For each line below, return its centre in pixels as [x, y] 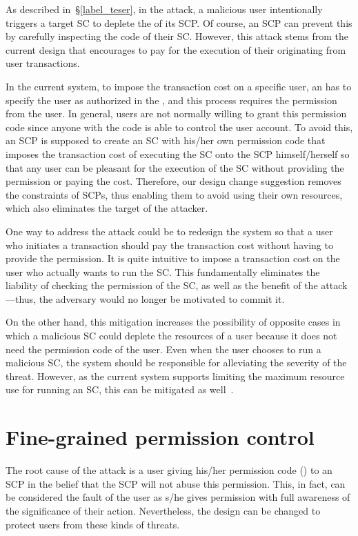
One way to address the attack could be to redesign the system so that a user [169, 231]
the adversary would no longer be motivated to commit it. [162, 298]
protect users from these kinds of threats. [93, 524]
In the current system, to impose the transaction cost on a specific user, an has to [179, 86]
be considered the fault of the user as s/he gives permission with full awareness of [178, 497]
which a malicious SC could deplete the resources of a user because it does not [171, 336]
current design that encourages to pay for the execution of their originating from [176, 49]
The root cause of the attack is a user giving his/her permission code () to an [169, 470]
